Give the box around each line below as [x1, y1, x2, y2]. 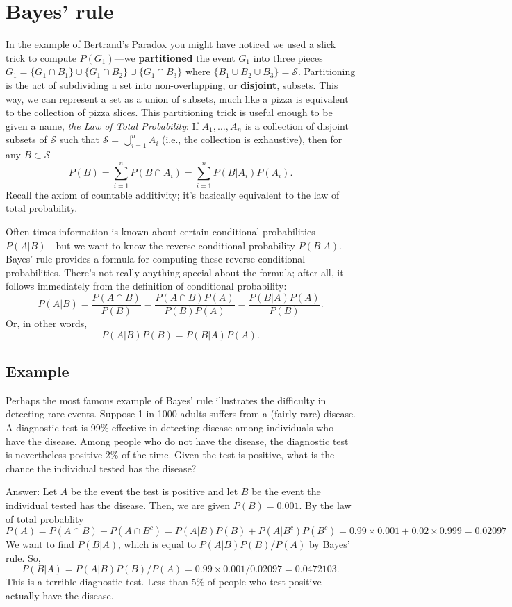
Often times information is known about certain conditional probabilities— [6, 224, 325, 238]
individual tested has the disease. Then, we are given [6, 497, 231, 512]
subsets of [6, 132, 47, 147]
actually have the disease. [6, 588, 114, 602]
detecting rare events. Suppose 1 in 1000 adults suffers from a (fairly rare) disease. [6, 406, 356, 421]
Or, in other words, [6, 316, 88, 331]
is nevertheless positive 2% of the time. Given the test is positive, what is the [6, 447, 335, 462]
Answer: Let [6, 484, 58, 499]
